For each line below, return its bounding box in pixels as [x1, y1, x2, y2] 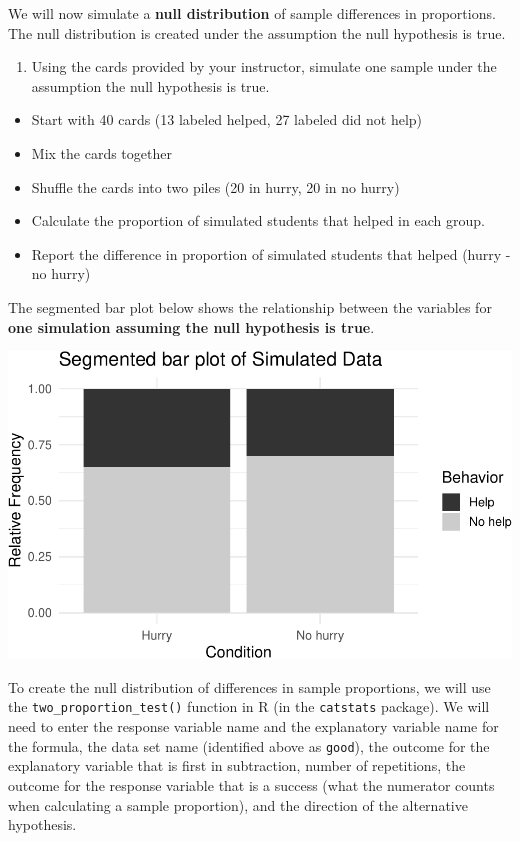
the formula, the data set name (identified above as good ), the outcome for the [8, 735, 490, 756]
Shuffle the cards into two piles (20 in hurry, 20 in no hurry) [31, 176, 400, 197]
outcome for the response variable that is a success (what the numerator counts [8, 774, 495, 795]
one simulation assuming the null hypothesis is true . [8, 316, 375, 337]
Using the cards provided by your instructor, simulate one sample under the [31, 56, 497, 77]
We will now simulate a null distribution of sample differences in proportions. [8, 3, 496, 23]
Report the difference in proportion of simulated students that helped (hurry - [31, 243, 511, 264]
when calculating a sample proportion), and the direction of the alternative [8, 794, 468, 815]
